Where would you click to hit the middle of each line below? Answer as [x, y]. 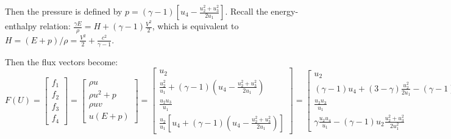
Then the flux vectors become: [62, 61]
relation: [55, 26]
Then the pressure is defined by [64, 11]
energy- [285, 11]
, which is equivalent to [195, 26]
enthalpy [21, 26]
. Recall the [247, 11]
